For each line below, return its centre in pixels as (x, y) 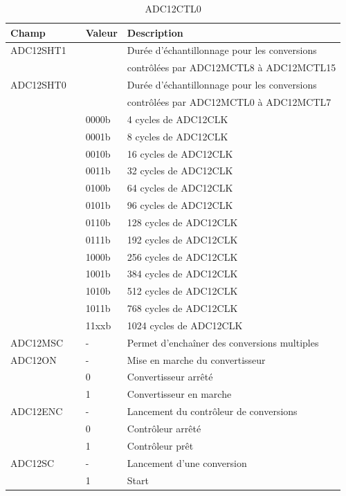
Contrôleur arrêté (164, 428)
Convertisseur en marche (179, 394)
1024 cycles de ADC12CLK (185, 325)
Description (155, 32)
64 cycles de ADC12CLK (180, 188)
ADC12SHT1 (38, 50)
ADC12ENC (37, 411)
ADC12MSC (37, 342)
